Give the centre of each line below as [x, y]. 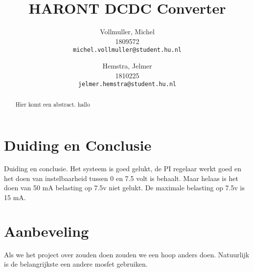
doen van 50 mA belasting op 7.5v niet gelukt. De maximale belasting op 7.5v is [124, 188]
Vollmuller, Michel [127, 32]
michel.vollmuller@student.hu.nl [127, 50]
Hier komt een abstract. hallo [53, 104]
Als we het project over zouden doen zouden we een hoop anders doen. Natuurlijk [127, 254]
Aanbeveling [46, 231]
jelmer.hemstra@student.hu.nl [127, 84]
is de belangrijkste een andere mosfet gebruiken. [76, 264]
